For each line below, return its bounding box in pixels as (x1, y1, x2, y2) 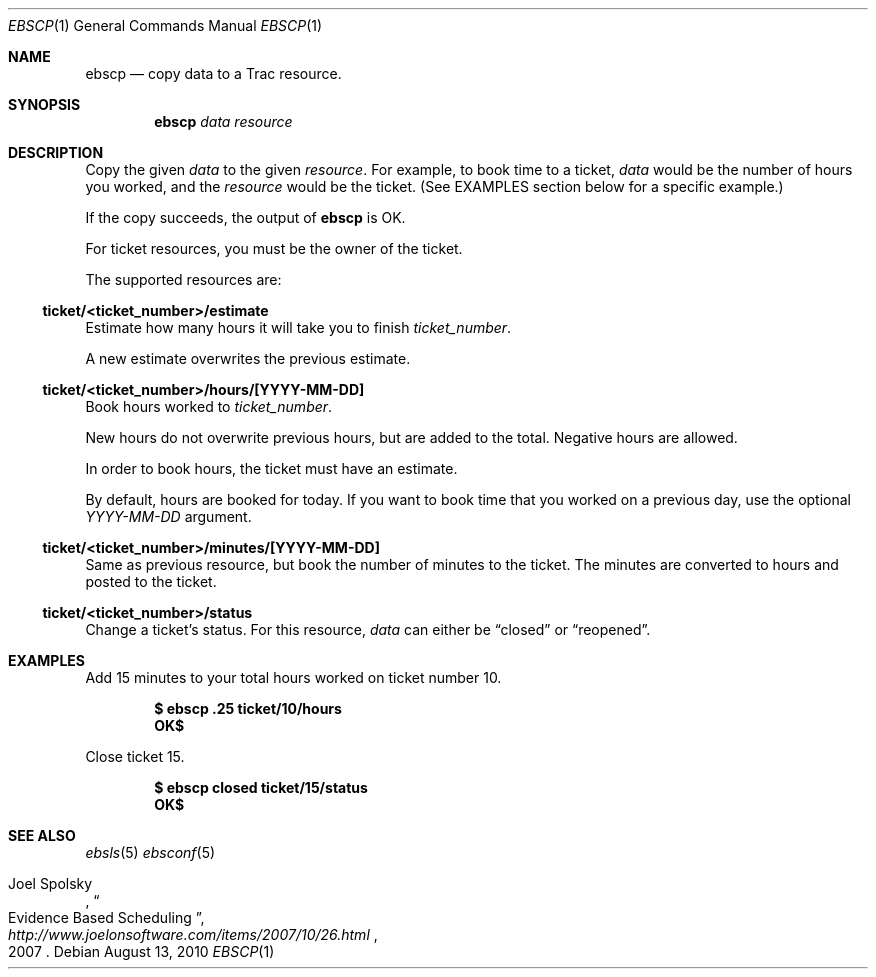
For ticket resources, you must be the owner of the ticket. (85, 240, 463, 257)
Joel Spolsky (8, 875, 93, 892)
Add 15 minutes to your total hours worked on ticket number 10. (85, 669, 502, 686)
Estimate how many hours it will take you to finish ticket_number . (85, 319, 512, 336)
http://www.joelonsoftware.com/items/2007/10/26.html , (8, 926, 378, 943)
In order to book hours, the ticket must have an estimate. (85, 460, 458, 477)
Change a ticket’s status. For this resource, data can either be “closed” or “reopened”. (85, 621, 651, 638)
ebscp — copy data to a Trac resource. (85, 65, 342, 82)
